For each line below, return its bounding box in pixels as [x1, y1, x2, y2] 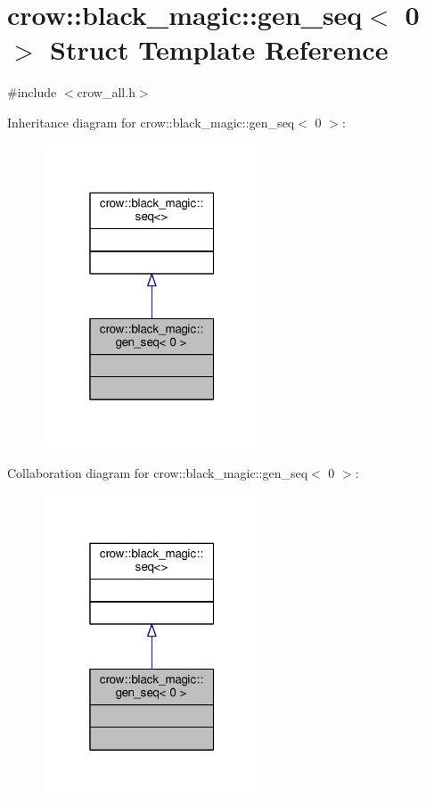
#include [7, 83, 57, 102]
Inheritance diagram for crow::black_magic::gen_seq [7, 112, 295, 131]
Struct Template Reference [50, 31, 389, 68]
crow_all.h [77, 83, 135, 102]
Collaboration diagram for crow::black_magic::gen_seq [7, 464, 308, 482]
